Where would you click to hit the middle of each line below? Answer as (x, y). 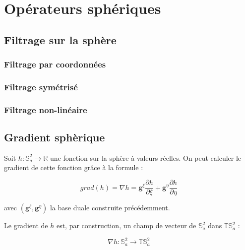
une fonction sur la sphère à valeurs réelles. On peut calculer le (146, 157)
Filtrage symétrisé (41, 87)
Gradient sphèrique (55, 137)
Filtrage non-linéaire (46, 109)
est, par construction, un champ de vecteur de (126, 225)
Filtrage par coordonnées (55, 64)
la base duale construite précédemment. (110, 208)
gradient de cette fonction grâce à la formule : (74, 167)
